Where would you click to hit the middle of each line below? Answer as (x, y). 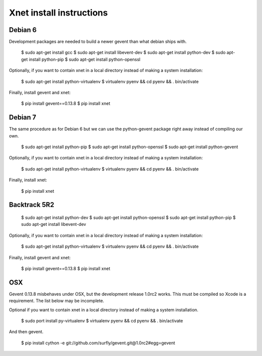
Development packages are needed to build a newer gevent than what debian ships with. (98, 42)
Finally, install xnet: (28, 180)
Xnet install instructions (58, 13)
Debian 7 (23, 117)
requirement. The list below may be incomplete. (57, 301)
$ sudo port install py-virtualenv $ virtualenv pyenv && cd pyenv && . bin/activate (102, 321)
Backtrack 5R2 (32, 205)
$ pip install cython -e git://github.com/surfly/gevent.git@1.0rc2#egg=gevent (98, 343)
